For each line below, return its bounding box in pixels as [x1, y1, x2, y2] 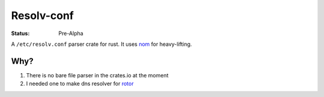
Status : [11, 30, 30, 37]
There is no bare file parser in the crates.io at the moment [26, 71, 169, 79]
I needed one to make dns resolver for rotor [26, 80, 134, 87]
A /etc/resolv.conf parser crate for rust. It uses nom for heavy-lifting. [11, 40, 192, 48]
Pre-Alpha [58, 30, 83, 37]
